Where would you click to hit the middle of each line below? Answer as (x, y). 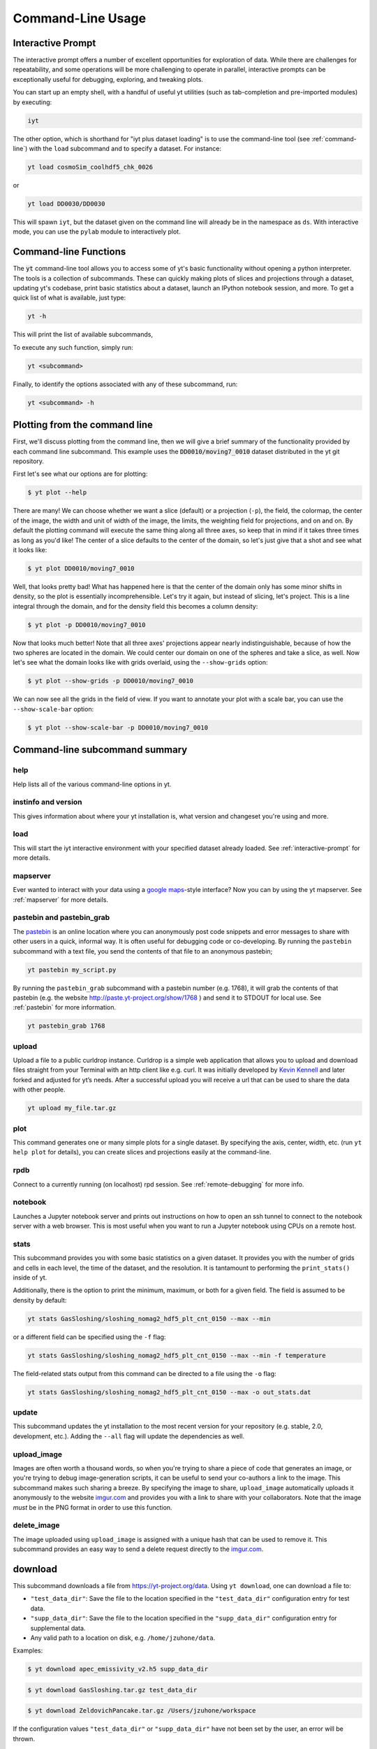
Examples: (28, 1650)
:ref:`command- (334, 139)
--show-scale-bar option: (53, 709)
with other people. (39, 1090)
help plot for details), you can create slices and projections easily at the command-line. (142, 1152)
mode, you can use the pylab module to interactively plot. (97, 232)
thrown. (24, 1739)
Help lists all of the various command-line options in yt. (92, 784)
